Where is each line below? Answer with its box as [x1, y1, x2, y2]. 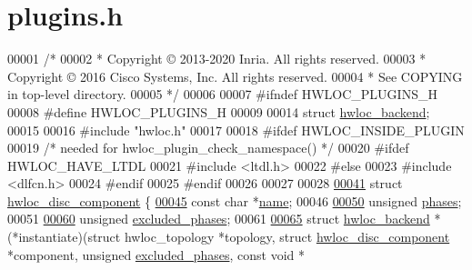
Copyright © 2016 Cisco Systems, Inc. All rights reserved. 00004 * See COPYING [7, 66, 463, 85]
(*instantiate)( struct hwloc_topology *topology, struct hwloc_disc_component [7, 227, 450, 246]
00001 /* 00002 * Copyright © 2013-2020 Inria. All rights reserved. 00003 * [7, 49, 427, 68]
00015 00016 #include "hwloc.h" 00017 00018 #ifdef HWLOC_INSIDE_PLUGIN [7, 120, 465, 139]
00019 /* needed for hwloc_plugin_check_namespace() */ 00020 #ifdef [7, 138, 409, 157]
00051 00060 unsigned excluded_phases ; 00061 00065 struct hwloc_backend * [7, 209, 441, 228]
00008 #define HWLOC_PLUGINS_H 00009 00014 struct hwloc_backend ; [7, 102, 430, 121]
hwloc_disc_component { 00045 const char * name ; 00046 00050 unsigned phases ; [7, 191, 462, 210]
